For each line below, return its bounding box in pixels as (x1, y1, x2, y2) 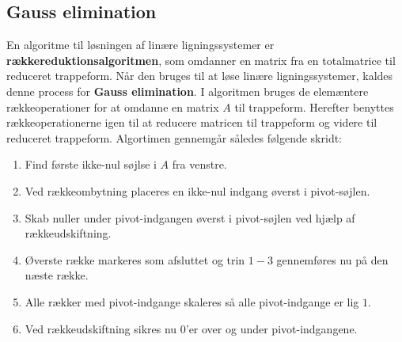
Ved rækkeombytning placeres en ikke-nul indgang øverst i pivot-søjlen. (25, 182, 370, 199)
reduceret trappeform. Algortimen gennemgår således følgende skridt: (6, 129, 343, 146)
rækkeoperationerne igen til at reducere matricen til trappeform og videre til (6, 114, 377, 131)
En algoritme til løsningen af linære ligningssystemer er (6, 36, 275, 53)
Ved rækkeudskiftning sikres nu (25, 320, 177, 336)
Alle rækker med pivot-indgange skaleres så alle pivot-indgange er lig (25, 293, 359, 310)
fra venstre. (172, 156, 227, 173)
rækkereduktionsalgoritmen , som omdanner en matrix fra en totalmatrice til (6, 51, 396, 68)
